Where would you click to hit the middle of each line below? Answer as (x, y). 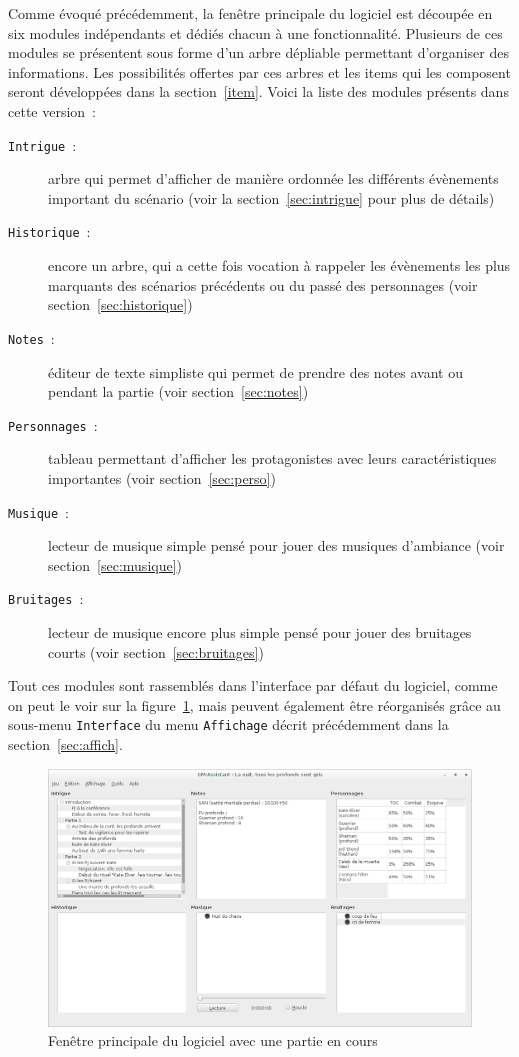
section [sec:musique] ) (115, 564)
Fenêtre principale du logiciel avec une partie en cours (213, 1040)
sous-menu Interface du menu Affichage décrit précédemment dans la (228, 724)
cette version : (52, 110)
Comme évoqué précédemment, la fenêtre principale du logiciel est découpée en (250, 13)
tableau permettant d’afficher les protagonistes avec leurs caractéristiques (272, 458)
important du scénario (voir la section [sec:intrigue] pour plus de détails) (271, 197)
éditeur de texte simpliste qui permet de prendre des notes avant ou (255, 371)
